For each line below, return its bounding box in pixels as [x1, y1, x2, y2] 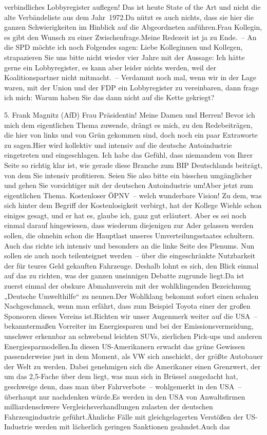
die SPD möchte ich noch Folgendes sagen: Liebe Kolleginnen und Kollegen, [4, 42, 243, 52]
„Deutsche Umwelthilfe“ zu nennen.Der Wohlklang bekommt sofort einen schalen [4, 290, 259, 301]
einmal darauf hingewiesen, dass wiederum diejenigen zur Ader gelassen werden [4, 220, 254, 231]
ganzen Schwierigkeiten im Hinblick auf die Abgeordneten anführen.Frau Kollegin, [4, 22, 262, 32]
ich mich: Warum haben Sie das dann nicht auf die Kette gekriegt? [4, 92, 215, 103]
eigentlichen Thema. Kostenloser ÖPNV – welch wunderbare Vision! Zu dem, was [4, 190, 262, 200]
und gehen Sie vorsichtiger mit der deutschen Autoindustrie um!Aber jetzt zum [4, 180, 253, 191]
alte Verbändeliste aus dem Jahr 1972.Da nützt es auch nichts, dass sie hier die [4, 11, 254, 22]
